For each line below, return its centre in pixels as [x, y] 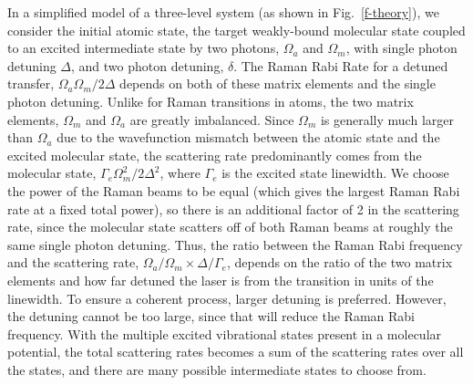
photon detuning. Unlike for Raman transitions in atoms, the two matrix [211, 101]
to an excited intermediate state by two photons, [144, 48]
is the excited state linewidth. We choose [335, 173]
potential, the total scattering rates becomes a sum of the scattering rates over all [236, 352]
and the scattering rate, [73, 262]
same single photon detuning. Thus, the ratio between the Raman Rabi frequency [235, 244]
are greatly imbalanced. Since [212, 119]
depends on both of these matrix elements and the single [278, 83]
